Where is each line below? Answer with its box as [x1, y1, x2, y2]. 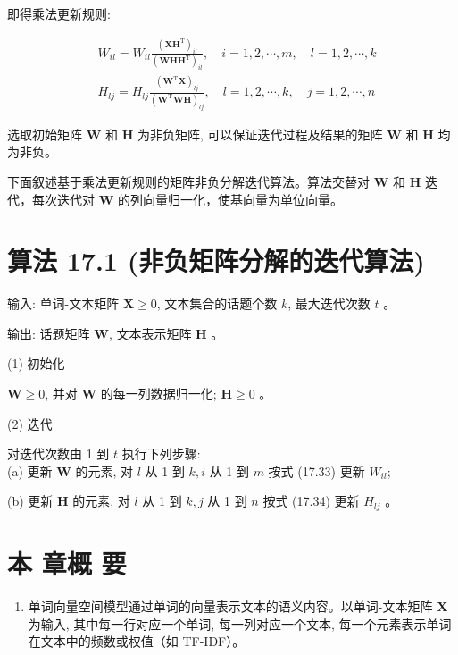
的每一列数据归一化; [100, 384, 217, 402]
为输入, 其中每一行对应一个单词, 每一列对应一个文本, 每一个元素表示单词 [28, 614, 452, 633]
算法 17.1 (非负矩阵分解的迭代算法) [7, 242, 425, 279]
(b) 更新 [7, 491, 54, 510]
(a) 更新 [7, 461, 53, 480]
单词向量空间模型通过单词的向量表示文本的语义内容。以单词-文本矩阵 [28, 596, 433, 615]
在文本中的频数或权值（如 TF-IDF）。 [28, 632, 246, 651]
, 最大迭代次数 [287, 294, 371, 313]
